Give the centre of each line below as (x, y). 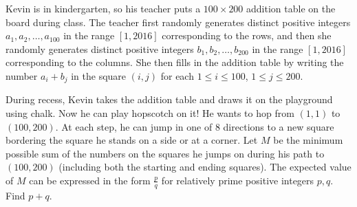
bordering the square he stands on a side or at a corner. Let (132, 140)
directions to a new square (279, 126)
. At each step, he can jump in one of (134, 126)
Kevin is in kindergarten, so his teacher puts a (103, 8)
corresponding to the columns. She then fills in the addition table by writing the (175, 62)
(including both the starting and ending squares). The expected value (205, 167)
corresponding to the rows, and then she (247, 35)
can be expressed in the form (90, 180)
